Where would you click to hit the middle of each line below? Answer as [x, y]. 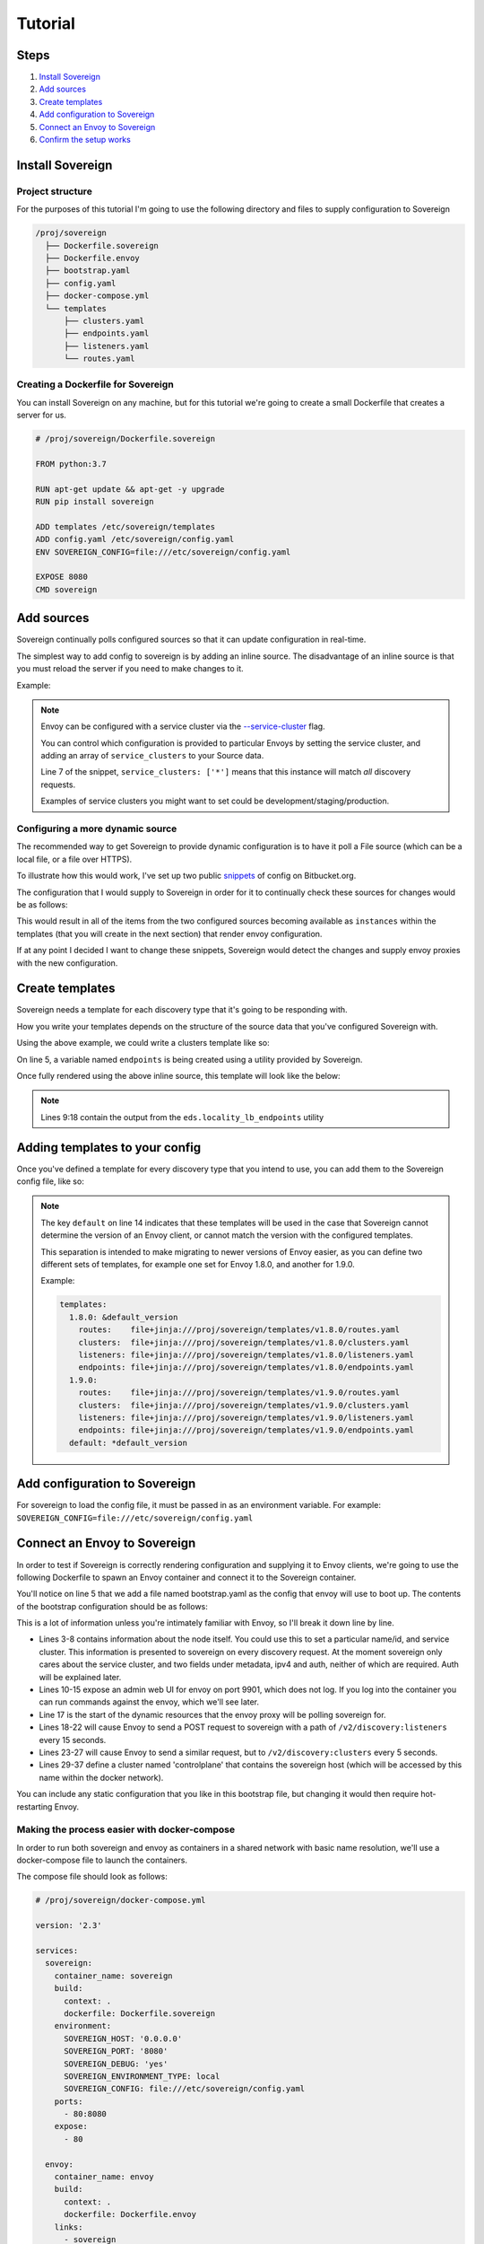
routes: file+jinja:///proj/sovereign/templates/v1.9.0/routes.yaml [239, 1393]
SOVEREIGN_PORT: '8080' [116, 2051]
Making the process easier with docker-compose [126, 1829]
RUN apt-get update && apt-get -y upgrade [130, 489]
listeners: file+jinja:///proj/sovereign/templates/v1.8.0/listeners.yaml [246, 1354]
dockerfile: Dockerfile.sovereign [139, 2013]
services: [57, 1951]
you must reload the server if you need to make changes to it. [130, 669]
